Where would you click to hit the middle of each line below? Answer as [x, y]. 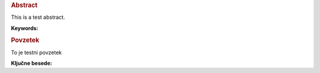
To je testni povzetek [36, 52]
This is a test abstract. [38, 17]
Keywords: [25, 28]
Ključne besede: [32, 63]
